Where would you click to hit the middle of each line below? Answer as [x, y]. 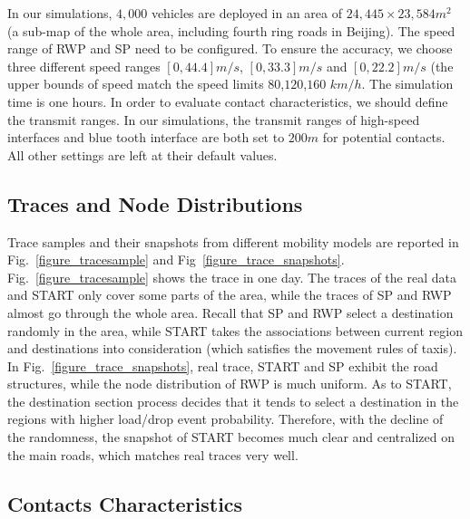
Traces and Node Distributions [155, 203]
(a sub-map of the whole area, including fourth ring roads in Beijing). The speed [231, 30]
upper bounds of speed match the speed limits [136, 84]
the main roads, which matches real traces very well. [153, 454]
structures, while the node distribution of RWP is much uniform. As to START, [230, 384]
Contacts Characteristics [125, 503]
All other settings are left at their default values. [142, 154]
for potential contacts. [384, 137]
